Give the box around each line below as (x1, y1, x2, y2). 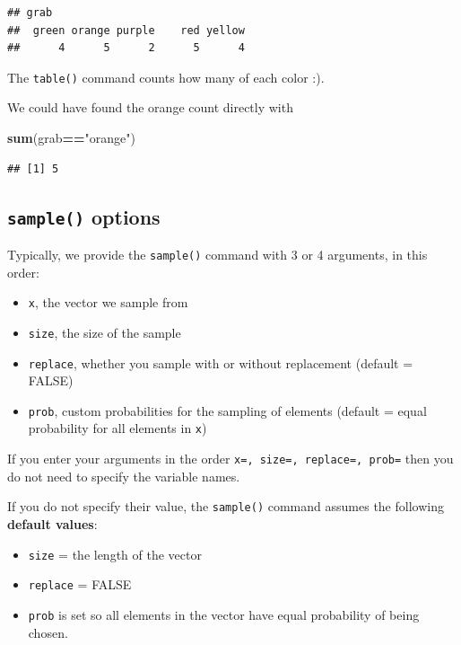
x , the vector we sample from (28, 293, 188, 312)
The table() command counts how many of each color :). (7, 67, 325, 86)
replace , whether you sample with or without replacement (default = (28, 353, 413, 372)
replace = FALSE (28, 575, 132, 594)
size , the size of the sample (28, 322, 181, 341)
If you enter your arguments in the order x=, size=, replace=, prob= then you (7, 449, 454, 468)
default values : (7, 515, 98, 534)
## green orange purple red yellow (7, 23, 245, 37)
